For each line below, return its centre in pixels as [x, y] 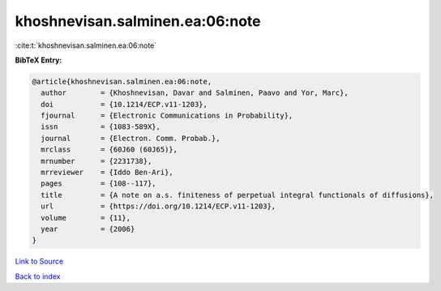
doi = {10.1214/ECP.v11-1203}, [124, 104]
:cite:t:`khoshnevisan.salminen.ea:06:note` [86, 45]
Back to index [38, 276]
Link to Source [39, 261]
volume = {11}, [86, 218]
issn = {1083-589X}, [101, 127]
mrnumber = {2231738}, [96, 161]
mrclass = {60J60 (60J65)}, [109, 150]
